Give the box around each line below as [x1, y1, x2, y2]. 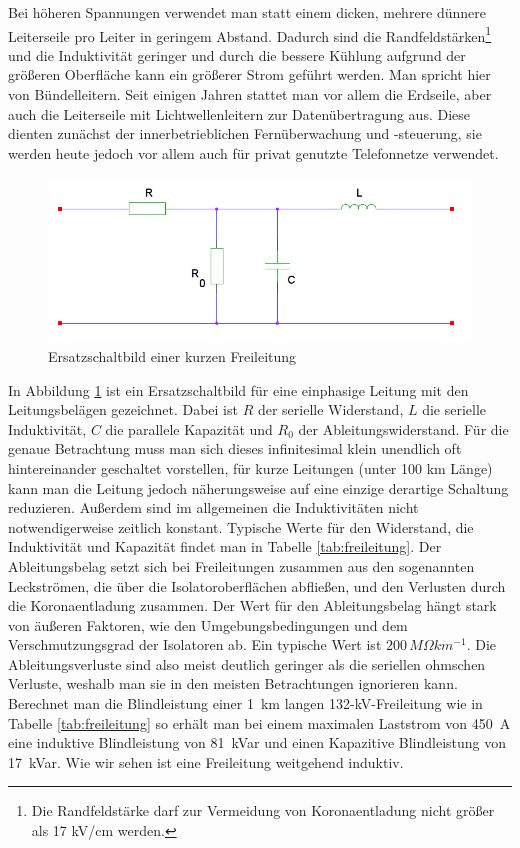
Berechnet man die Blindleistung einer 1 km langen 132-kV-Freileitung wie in [8, 693, 483, 714]
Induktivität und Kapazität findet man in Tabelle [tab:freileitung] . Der [8, 536, 442, 557]
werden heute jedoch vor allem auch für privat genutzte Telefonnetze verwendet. [8, 142, 499, 163]
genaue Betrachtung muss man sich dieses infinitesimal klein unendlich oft [8, 438, 462, 459]
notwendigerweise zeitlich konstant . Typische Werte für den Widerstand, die [8, 516, 474, 537]
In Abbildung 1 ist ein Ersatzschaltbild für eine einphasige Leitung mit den [8, 379, 469, 400]
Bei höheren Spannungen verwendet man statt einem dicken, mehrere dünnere [8, 2, 487, 22]
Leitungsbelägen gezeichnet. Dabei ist [8, 399, 238, 420]
